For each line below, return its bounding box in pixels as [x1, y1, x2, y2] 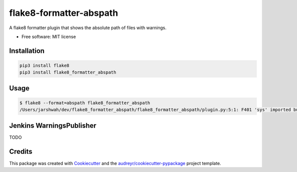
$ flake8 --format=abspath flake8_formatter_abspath [19, 100, 150, 106]
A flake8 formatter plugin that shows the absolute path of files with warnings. [9, 25, 167, 31]
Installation [9, 46, 45, 55]
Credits [9, 147, 33, 156]
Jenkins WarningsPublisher [9, 121, 97, 129]
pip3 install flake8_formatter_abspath [19, 70, 116, 75]
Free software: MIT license [21, 34, 76, 40]
